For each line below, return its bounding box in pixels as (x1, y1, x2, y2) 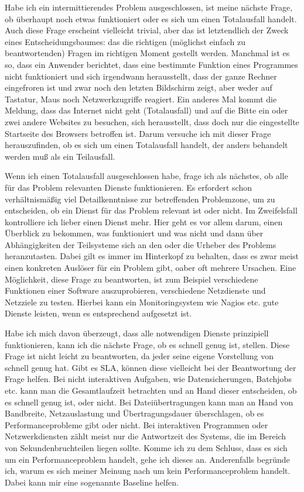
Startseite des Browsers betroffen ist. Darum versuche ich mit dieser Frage (5, 127, 271, 139)
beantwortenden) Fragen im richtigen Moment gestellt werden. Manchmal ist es (5, 47, 290, 59)
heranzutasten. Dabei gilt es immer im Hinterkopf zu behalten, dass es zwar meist (5, 250, 299, 262)
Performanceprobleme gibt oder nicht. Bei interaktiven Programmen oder (5, 418, 268, 431)
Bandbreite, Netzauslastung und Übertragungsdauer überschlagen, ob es (5, 407, 264, 419)
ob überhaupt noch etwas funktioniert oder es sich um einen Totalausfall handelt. (5, 12, 297, 25)
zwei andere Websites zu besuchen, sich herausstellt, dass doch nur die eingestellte (5, 115, 299, 128)
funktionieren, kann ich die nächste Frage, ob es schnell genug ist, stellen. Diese (5, 338, 290, 350)
